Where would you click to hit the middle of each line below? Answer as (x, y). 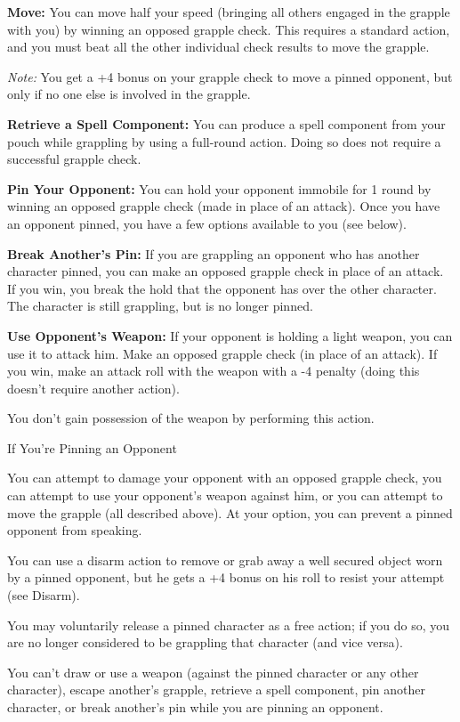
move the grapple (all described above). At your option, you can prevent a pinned (230, 512)
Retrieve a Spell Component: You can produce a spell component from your (226, 123)
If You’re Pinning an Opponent (92, 447)
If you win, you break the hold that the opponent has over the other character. (222, 288)
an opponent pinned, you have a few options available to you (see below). (207, 223)
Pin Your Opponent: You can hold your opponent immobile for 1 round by (219, 188)
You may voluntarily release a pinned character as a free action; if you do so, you (229, 625)
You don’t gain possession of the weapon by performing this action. (191, 418)
